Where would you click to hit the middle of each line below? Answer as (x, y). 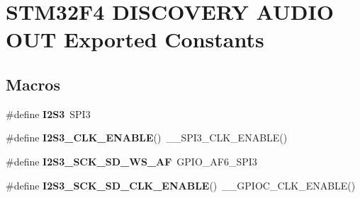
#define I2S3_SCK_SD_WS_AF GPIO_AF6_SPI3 (131, 161)
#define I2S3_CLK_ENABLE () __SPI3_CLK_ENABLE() (147, 138)
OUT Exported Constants (135, 39)
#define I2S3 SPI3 (48, 113)
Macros (33, 84)
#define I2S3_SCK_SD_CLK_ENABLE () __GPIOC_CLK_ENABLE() (181, 185)
